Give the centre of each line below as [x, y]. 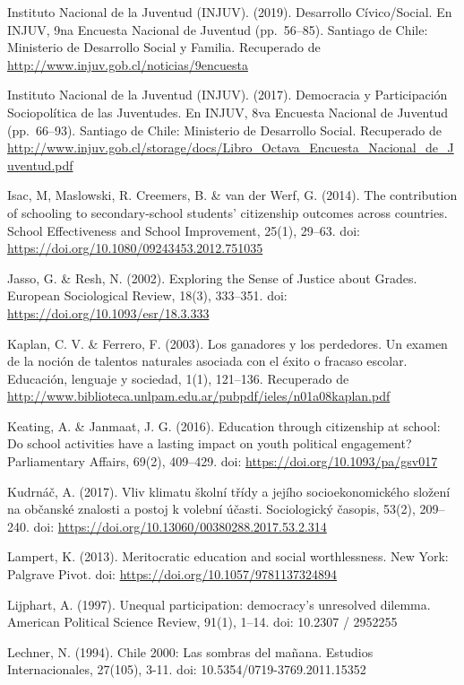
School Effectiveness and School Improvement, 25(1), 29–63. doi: [184, 230]
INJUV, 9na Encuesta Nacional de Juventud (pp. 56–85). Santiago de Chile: [218, 29]
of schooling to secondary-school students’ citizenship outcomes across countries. [228, 212]
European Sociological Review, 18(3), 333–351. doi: [147, 295]
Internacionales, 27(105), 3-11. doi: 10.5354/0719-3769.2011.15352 [187, 669]
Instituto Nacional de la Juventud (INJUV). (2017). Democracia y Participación [228, 95]
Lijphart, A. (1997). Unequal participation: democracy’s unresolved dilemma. [219, 604]
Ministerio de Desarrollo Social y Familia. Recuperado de [164, 47]
